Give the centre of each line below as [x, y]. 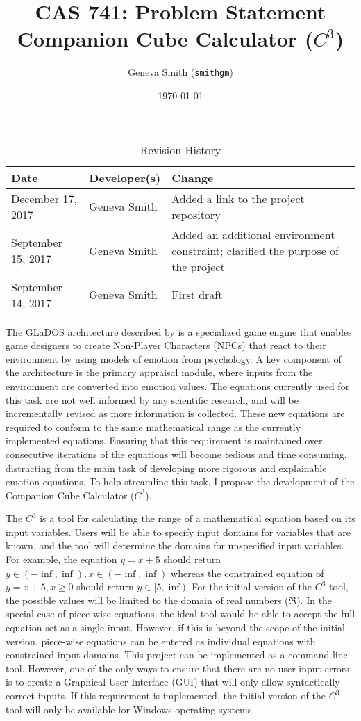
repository [196, 214]
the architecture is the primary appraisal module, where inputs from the [159, 372]
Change [193, 177]
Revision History [180, 149]
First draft [197, 295]
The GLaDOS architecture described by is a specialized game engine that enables [179, 331]
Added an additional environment [253, 234]
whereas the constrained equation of [247, 573]
